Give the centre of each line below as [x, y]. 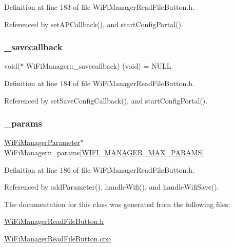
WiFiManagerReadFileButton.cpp [58, 238]
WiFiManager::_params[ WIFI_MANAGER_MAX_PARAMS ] [104, 152]
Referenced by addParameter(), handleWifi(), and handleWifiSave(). [112, 187]
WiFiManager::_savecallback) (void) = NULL [99, 66]
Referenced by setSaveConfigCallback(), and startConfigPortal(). [106, 100]
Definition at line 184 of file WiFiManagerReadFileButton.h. [99, 83]
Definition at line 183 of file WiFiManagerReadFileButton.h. [99, 7]
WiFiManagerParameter [42, 142]
